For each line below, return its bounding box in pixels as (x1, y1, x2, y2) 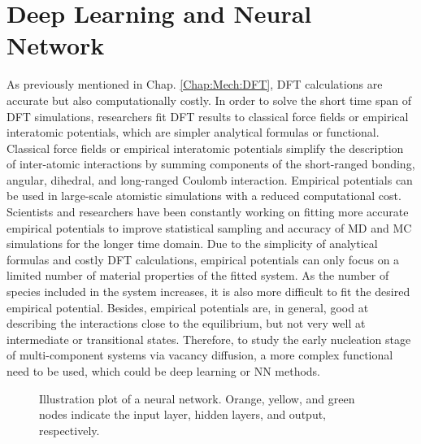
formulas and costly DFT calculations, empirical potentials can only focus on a (7, 250, 400, 268)
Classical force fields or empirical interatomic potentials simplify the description (7, 139, 404, 156)
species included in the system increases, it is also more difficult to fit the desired (7, 283, 410, 300)
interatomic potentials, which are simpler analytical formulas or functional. (7, 124, 380, 141)
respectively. (39, 421, 100, 438)
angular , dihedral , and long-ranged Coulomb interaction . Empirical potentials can (7, 171, 413, 188)
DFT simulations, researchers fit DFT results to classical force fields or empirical (7, 107, 409, 124)
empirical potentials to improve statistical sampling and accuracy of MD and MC (7, 219, 412, 236)
